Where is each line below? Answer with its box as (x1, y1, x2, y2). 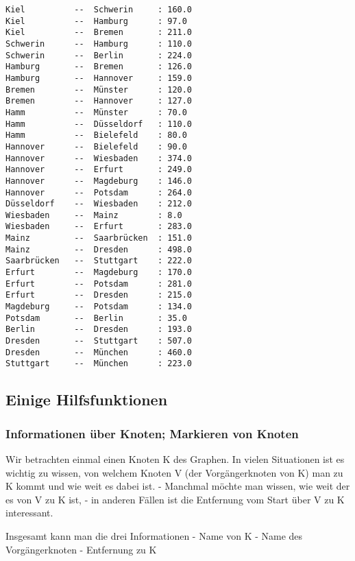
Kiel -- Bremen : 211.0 (5, 27, 193, 38)
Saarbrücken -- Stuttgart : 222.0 (5, 256, 193, 266)
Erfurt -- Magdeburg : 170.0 (5, 267, 193, 278)
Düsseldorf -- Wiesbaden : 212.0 (5, 199, 193, 209)
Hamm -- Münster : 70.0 (5, 107, 187, 117)
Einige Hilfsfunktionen (5, 389, 168, 410)
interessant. (5, 505, 53, 520)
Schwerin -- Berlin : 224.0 (5, 50, 193, 60)
